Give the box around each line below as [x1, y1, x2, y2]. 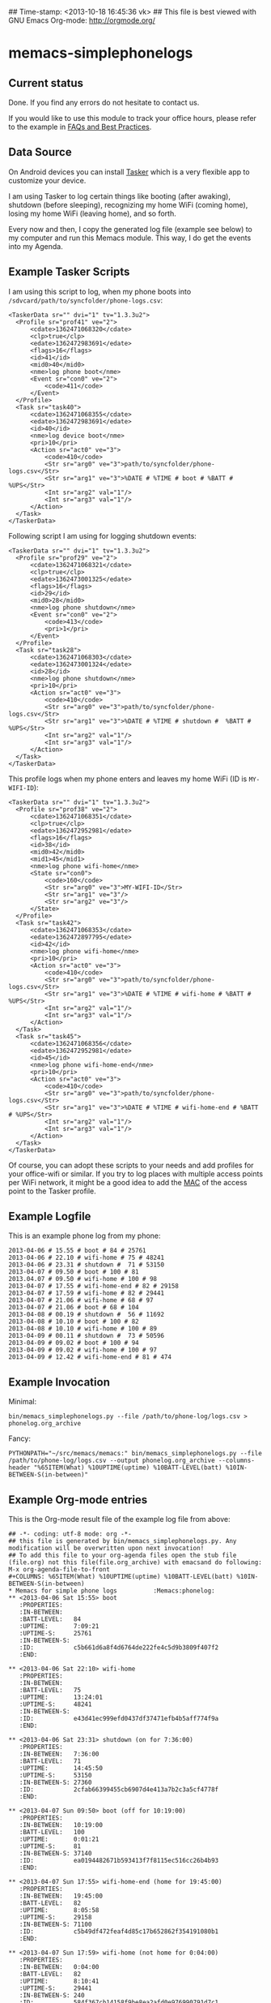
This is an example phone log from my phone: [8, 1231, 161, 1240]
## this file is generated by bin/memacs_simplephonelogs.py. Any [8, 1537, 237, 1545]
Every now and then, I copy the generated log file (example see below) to [8, 224, 253, 234]
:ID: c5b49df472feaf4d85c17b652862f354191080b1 [19, 1928, 219, 1936]
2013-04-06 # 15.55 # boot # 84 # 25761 [8, 1247, 147, 1255]
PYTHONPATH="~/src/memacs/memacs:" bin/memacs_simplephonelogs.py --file [8, 1450, 263, 1458]
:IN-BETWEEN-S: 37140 [19, 1850, 92, 1858]
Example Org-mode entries [8, 1493, 148, 1507]
